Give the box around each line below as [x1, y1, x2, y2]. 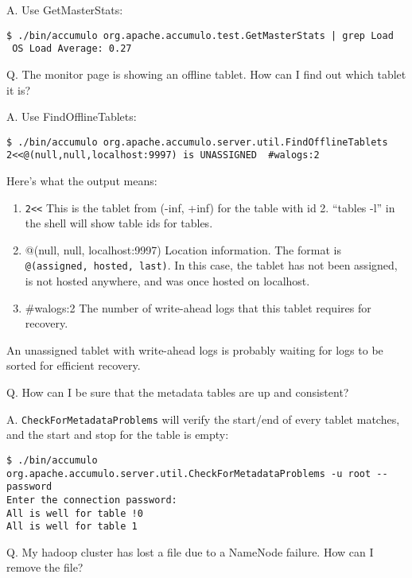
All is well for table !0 [6, 507, 143, 519]
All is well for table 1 [6, 521, 138, 533]
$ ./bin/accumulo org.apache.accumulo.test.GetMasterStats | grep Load [6, 29, 394, 41]
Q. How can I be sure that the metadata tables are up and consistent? [6, 384, 349, 401]
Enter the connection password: [6, 494, 177, 506]
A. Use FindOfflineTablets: [6, 108, 137, 125]
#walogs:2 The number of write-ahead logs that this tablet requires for [25, 299, 371, 316]
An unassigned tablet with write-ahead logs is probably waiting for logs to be [6, 341, 383, 358]
